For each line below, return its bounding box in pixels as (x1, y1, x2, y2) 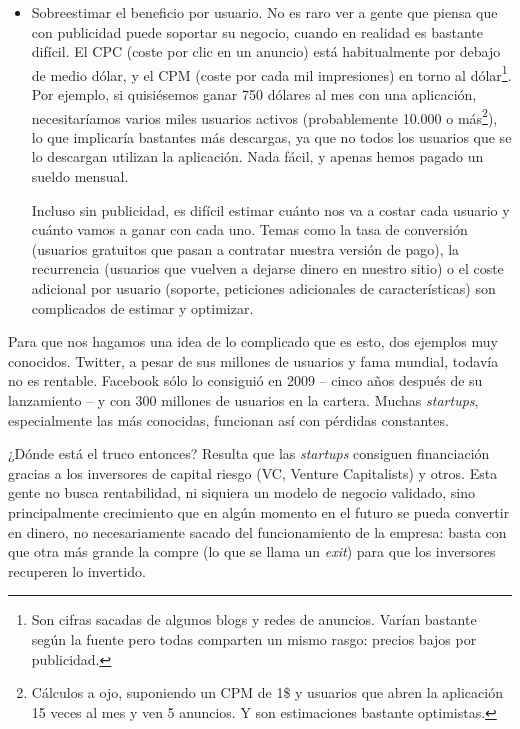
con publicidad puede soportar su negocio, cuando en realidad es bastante (31, 21, 483, 42)
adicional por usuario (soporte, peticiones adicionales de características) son (31, 278, 496, 299)
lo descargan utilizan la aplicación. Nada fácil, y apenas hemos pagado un (31, 146, 484, 167)
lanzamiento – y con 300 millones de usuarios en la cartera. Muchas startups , (8, 390, 479, 410)
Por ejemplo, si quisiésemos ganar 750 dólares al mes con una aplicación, (31, 84, 477, 105)
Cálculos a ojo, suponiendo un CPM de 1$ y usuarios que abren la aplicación (31, 682, 503, 703)
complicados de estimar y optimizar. (31, 297, 254, 318)
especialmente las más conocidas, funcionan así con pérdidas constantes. (8, 409, 449, 430)
